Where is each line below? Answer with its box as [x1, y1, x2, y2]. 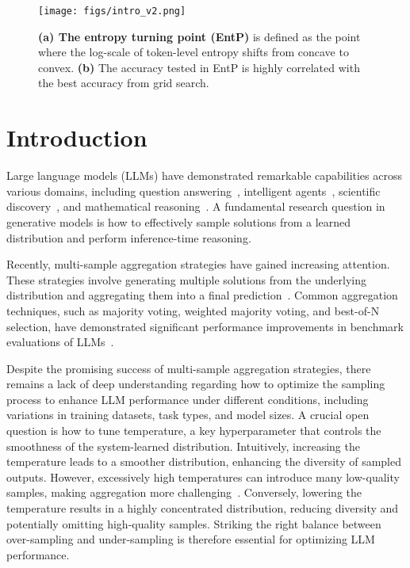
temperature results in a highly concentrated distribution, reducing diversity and [6, 500, 399, 517]
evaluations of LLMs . [6, 334, 114, 350]
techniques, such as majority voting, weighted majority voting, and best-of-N [6, 302, 380, 318]
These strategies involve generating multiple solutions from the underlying [6, 271, 366, 288]
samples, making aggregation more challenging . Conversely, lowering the [6, 484, 362, 501]
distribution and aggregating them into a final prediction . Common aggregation [6, 287, 398, 303]
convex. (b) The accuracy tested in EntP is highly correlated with [38, 59, 360, 75]
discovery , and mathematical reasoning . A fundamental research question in [6, 198, 385, 215]
